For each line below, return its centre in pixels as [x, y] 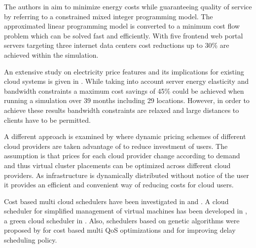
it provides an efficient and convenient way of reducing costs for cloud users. [119, 185]
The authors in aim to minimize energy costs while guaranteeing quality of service [128, 6]
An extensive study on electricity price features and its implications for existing [124, 71]
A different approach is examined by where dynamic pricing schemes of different [125, 136]
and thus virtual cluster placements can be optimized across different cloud [117, 165]
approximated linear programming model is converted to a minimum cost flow [122, 26]
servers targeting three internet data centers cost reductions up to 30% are [117, 45]
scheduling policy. [31, 240]
